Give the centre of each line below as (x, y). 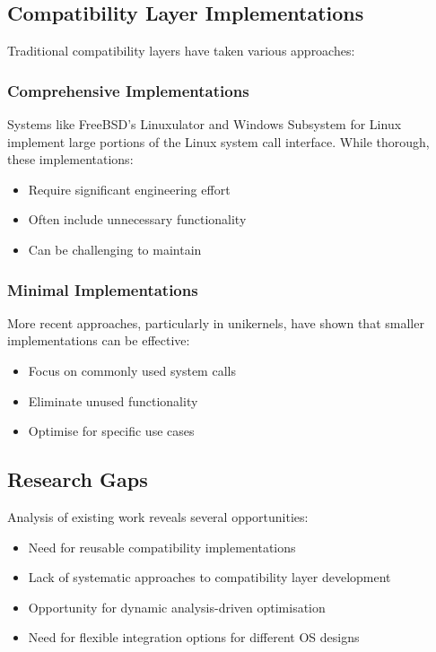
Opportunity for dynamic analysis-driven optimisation (177, 607)
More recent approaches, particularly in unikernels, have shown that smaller (216, 322)
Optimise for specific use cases (111, 431)
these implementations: (70, 159)
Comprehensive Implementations (128, 90)
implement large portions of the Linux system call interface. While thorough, (218, 141)
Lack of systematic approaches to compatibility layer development (209, 577)
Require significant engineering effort (129, 189)
